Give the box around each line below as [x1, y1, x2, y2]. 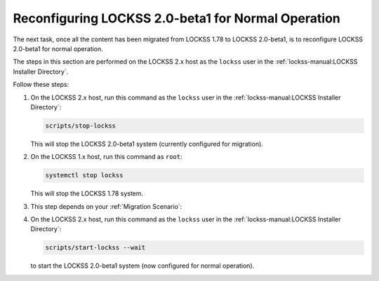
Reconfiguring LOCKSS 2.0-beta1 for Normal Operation [13, 11, 340, 26]
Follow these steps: [13, 81, 69, 89]
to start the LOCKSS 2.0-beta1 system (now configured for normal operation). [30, 261, 255, 270]
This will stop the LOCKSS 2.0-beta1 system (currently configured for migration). [30, 139, 263, 148]
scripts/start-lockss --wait [45, 244, 146, 252]
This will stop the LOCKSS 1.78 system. [30, 189, 144, 198]
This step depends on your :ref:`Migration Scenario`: [30, 202, 182, 210]
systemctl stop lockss [45, 172, 124, 179]
